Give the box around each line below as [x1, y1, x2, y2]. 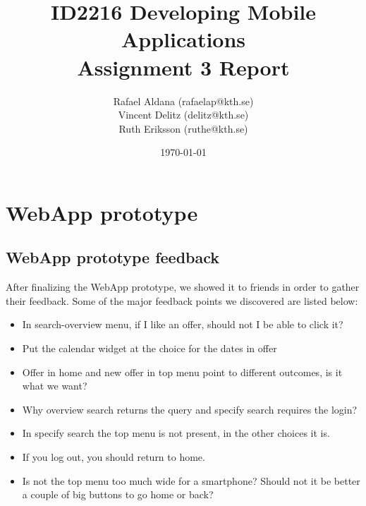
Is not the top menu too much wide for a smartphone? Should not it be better [22, 473, 360, 488]
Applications [121, 25, 246, 54]
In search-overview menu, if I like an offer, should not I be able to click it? [22, 317, 343, 332]
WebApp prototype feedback [6, 246, 220, 268]
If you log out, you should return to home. [22, 450, 205, 464]
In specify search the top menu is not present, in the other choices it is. [22, 426, 330, 440]
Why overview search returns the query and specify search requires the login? [22, 402, 358, 416]
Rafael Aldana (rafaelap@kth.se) [113, 93, 254, 108]
